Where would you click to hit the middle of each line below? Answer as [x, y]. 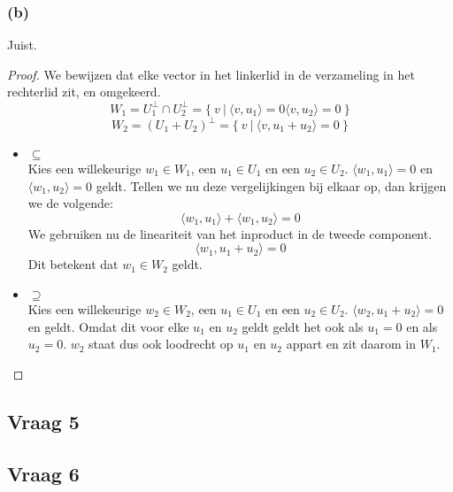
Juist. [22, 45]
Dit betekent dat [73, 264]
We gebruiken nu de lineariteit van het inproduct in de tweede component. [230, 233]
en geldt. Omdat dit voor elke [108, 326]
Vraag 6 [43, 473]
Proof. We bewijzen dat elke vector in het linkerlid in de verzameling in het [211, 74]
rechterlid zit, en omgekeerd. [84, 92]
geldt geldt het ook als [303, 326]
